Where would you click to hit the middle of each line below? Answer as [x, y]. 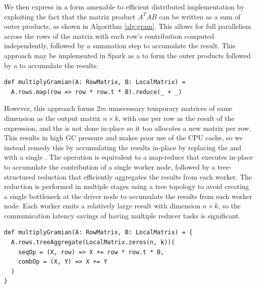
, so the [229, 206]
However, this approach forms [49, 108]
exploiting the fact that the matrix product [70, 16]
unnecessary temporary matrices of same [171, 108]
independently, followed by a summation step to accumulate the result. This [120, 46]
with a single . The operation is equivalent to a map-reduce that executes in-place [128, 157]
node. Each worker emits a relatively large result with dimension [102, 206]
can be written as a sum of [200, 16]
